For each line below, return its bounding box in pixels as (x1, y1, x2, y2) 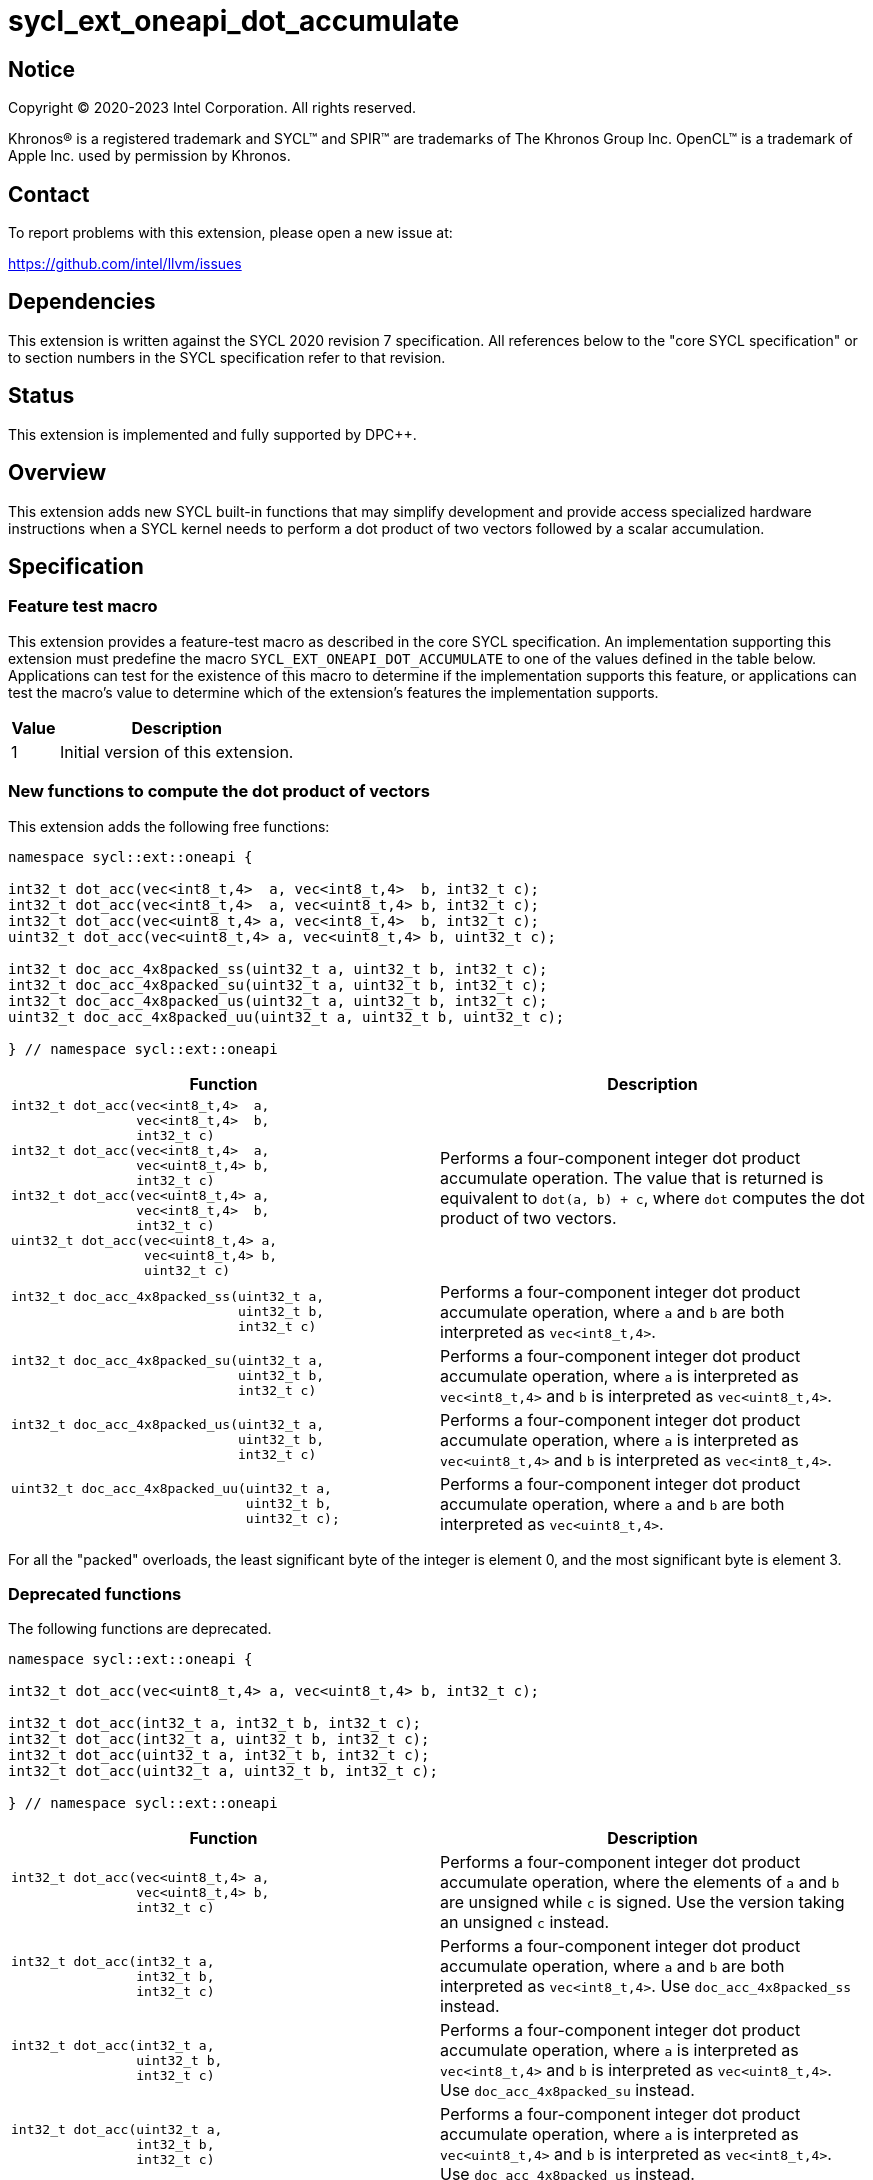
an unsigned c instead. (440, 1912, 610, 1933)
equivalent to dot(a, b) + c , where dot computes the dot (440, 1187, 865, 1208)
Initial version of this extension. (60, 741, 294, 762)
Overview (8, 460, 107, 486)
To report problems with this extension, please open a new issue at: (8, 224, 453, 242)
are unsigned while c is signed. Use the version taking (440, 1892, 845, 1913)
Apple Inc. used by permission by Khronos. (8, 147, 291, 165)
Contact (8, 181, 90, 207)
